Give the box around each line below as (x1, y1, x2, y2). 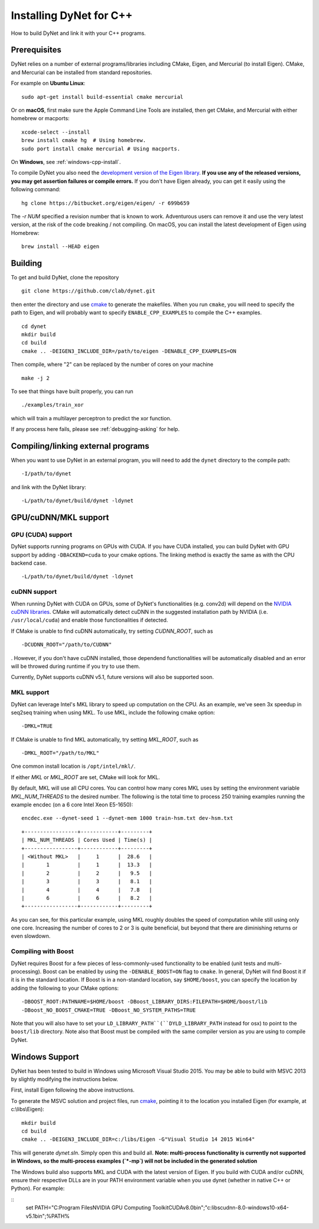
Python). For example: (11, 1185, 65, 1192)
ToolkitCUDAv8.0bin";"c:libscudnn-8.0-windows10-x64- (152, 1204, 289, 1211)
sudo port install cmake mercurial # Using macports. (21, 145, 180, 152)
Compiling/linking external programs (11, 441, 150, 451)
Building (11, 258, 43, 268)
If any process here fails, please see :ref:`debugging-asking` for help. (11, 426, 180, 433)
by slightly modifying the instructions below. (11, 1076, 118, 1083)
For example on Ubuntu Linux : (11, 80, 86, 87)
